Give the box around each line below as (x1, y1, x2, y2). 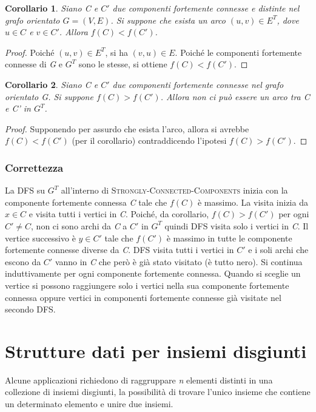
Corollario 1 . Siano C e (5, 2, 98, 14)
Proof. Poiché (5, 46, 55, 58)
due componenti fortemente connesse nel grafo (112, 78, 284, 90)
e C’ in (5, 102, 31, 115)
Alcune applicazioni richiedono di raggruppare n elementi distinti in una (5, 373, 273, 386)
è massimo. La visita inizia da (197, 195, 308, 208)
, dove (277, 13, 299, 26)
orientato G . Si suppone (5, 90, 93, 103)
